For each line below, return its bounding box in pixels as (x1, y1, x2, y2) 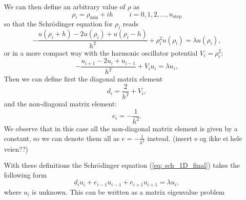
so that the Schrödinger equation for (4, 19, 113, 29)
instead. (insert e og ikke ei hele (147, 133, 242, 143)
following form (4, 169, 47, 180)
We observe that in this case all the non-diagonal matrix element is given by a (4, 123, 238, 134)
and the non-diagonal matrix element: (4, 99, 117, 109)
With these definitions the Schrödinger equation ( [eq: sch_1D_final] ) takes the (4, 160, 240, 170)
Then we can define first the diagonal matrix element (4, 74, 163, 84)
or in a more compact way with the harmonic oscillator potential (4, 47, 198, 58)
